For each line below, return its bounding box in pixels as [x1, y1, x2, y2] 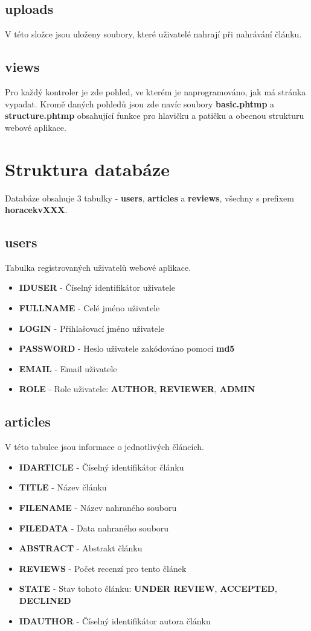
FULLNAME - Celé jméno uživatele [19, 302, 160, 314]
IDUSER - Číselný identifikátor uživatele [19, 281, 175, 294]
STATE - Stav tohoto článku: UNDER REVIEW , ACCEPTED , [19, 582, 277, 595]
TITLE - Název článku [19, 481, 107, 493]
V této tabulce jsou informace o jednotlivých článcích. [5, 440, 204, 453]
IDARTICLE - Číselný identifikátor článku [19, 460, 184, 473]
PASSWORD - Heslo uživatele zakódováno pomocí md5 [19, 342, 235, 355]
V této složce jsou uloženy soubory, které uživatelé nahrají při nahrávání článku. [5, 28, 302, 40]
